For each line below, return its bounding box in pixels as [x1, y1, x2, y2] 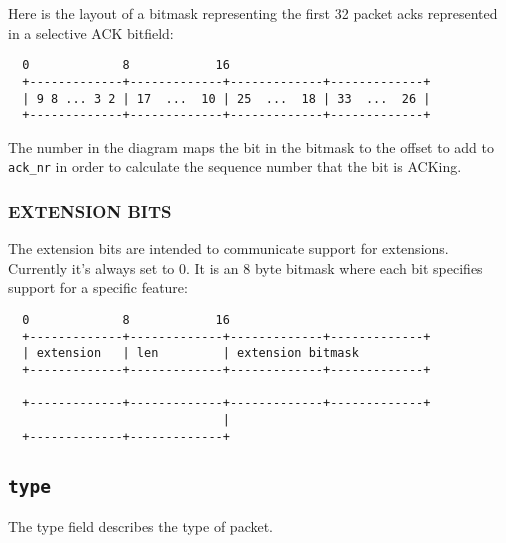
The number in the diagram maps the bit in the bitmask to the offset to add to [8, 136, 495, 157]
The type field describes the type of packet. [8, 516, 274, 537]
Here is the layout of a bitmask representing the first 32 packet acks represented [8, 3, 498, 23]
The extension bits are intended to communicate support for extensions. [8, 238, 449, 259]
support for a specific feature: [8, 277, 188, 298]
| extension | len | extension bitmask [22, 346, 359, 361]
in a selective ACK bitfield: [8, 22, 174, 43]
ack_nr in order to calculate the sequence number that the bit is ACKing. [8, 156, 462, 177]
